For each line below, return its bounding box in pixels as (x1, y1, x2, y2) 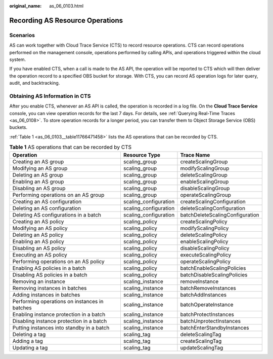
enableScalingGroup (180, 178, 229, 185)
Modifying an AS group (12, 165, 68, 172)
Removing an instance (12, 278, 65, 285)
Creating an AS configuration (12, 198, 82, 205)
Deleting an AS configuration (12, 204, 81, 211)
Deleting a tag (12, 331, 46, 338)
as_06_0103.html (49, 3, 83, 9)
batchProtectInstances (180, 311, 235, 318)
